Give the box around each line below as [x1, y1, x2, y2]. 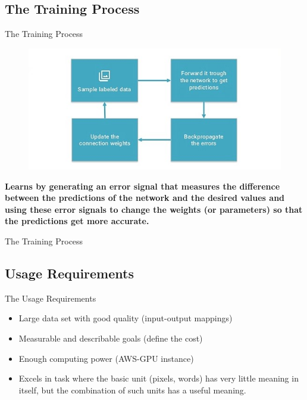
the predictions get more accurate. [5, 215, 149, 227]
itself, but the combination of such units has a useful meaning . [18, 383, 246, 396]
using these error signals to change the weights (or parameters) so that [5, 203, 303, 215]
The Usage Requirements [5, 292, 96, 304]
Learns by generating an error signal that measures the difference [5, 179, 280, 192]
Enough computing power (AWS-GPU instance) [18, 352, 194, 364]
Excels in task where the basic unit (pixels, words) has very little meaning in [18, 372, 299, 385]
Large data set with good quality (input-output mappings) [18, 312, 233, 324]
